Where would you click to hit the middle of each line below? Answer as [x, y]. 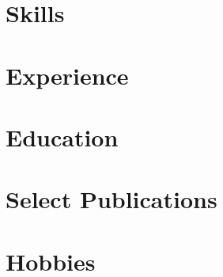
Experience [67, 75]
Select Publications [111, 199]
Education [62, 137]
